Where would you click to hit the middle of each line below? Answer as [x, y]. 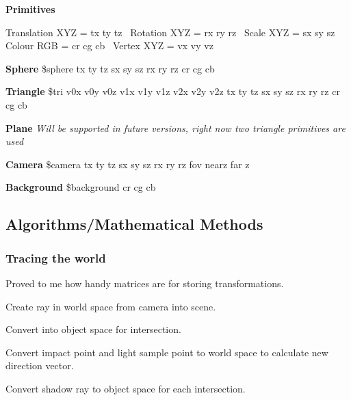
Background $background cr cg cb [81, 187]
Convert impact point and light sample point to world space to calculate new [167, 352]
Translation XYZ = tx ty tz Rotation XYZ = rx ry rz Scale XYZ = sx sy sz [170, 32]
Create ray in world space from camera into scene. [111, 306]
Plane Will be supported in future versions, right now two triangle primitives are [175, 128]
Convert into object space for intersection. [93, 329]
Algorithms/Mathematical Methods [134, 224]
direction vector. [40, 365]
